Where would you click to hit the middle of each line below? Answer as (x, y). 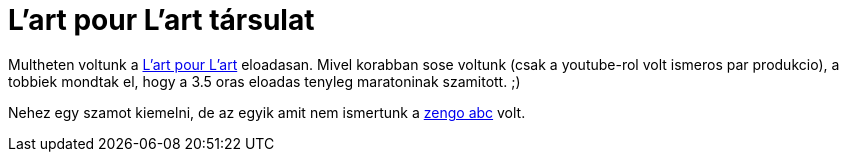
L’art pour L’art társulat (161, 20)
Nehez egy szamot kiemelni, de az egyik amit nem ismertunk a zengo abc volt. (267, 112)
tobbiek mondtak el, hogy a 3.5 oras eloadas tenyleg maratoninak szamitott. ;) (264, 81)
